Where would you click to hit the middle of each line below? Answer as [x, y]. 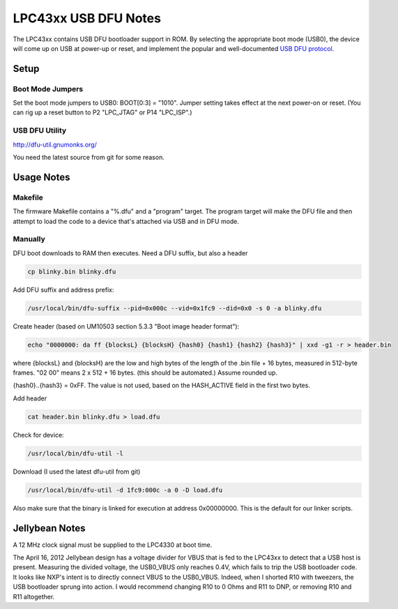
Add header [30, 398]
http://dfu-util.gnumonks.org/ [55, 144]
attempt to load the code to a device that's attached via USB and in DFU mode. [126, 221]
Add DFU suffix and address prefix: [63, 290]
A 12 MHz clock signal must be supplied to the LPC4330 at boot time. [113, 545]
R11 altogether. [34, 596]
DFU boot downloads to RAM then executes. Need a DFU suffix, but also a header [130, 253]
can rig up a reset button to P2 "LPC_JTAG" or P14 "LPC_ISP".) [102, 112]
